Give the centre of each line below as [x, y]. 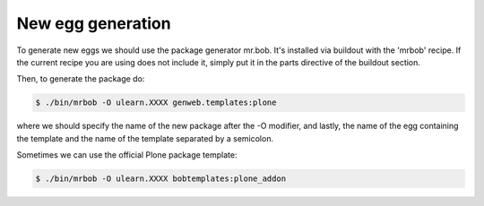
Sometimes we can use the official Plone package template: [127, 155]
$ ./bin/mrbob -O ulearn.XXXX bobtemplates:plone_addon [161, 179]
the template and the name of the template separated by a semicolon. [145, 138]
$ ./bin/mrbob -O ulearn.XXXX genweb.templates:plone [156, 103]
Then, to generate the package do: [81, 79]
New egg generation [94, 23]
